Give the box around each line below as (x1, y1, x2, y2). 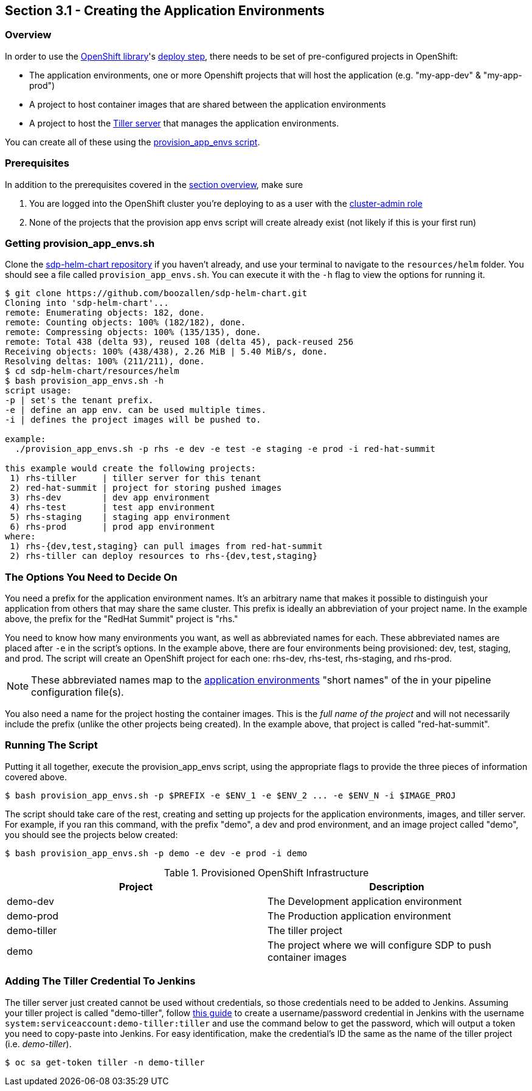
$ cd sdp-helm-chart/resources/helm (5, 366, 179, 376)
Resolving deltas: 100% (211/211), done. (5, 356, 205, 367)
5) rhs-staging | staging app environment (10, 512, 230, 522)
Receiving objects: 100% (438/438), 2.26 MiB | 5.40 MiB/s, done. (5, 347, 328, 357)
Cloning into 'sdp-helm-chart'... (5, 298, 169, 308)
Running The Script (5, 739, 98, 752)
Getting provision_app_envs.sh (5, 237, 155, 249)
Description (369, 880, 424, 893)
